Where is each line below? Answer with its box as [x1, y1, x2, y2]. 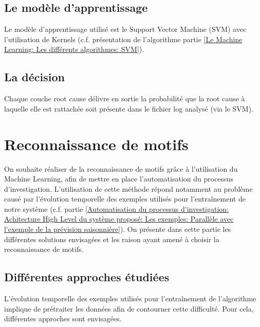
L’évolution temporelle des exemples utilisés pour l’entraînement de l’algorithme [4, 293, 256, 304]
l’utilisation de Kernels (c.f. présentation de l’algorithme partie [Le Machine [4, 33, 243, 44]
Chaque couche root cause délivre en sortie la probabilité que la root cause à [4, 93, 245, 104]
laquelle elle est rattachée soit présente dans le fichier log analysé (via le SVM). [4, 103, 254, 114]
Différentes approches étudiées [4, 269, 170, 285]
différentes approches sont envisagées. [4, 313, 122, 324]
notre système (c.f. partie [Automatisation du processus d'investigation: [4, 203, 229, 214]
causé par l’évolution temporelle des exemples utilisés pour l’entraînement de [4, 193, 246, 204]
